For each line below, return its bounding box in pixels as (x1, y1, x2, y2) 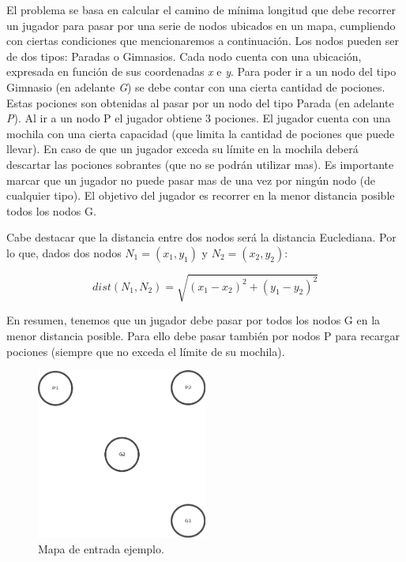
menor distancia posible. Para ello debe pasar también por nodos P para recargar (6, 328, 400, 344)
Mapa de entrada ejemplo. (38, 540, 164, 556)
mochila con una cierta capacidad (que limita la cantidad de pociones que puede (6, 125, 395, 141)
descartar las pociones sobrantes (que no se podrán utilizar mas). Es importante (6, 155, 394, 172)
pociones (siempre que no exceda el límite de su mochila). (6, 343, 285, 359)
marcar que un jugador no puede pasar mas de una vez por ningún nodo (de (6, 171, 376, 188)
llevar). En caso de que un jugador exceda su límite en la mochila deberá (6, 140, 359, 157)
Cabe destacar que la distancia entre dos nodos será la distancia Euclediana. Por (6, 229, 397, 245)
